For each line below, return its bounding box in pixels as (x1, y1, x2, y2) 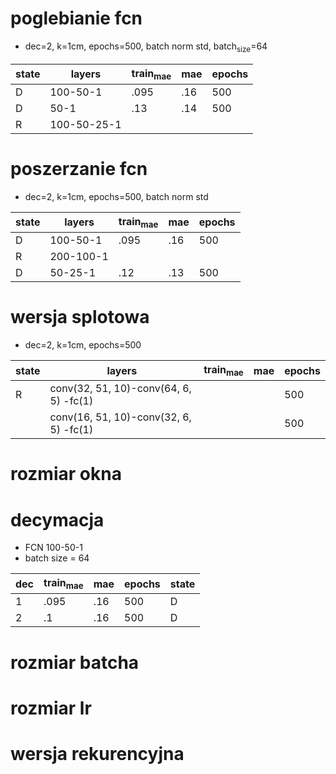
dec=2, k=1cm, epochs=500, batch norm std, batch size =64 (24, 40, 268, 54)
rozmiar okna (10, 463, 122, 486)
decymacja (10, 508, 105, 531)
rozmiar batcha (10, 651, 140, 674)
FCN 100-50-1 (24, 542, 83, 554)
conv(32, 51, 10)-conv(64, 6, (49, 382, 192, 396)
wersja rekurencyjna (10, 743, 185, 766)
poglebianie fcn (10, 7, 143, 30)
